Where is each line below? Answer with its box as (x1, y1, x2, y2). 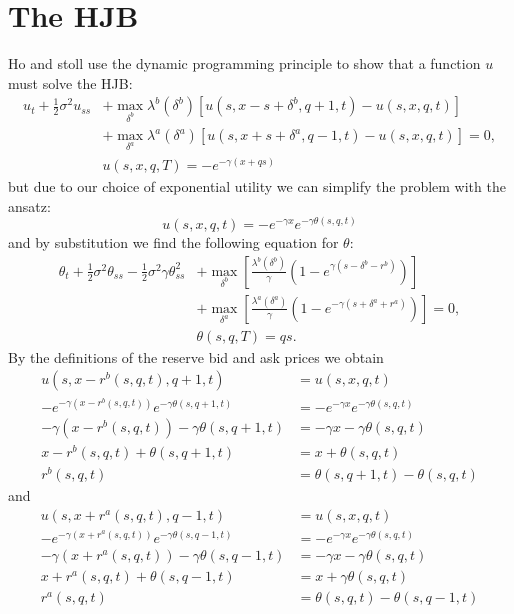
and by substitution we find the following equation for (8, 232, 339, 253)
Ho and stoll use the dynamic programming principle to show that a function (8, 53, 481, 74)
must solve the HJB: (8, 72, 133, 93)
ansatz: (8, 195, 51, 216)
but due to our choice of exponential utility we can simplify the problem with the (8, 175, 506, 196)
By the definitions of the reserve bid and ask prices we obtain (8, 346, 384, 367)
